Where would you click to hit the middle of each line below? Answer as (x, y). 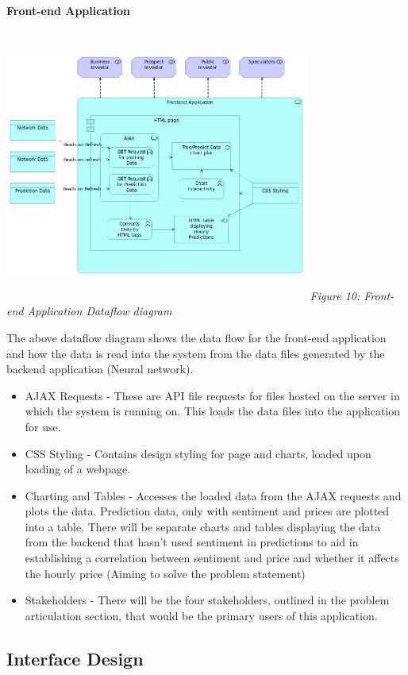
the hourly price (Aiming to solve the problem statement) (165, 573)
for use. (43, 426)
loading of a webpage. (78, 469)
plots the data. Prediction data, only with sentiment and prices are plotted (207, 511)
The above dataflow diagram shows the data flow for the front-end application (196, 337)
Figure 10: (335, 295)
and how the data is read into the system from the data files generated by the (196, 353)
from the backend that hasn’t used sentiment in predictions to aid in (192, 542)
